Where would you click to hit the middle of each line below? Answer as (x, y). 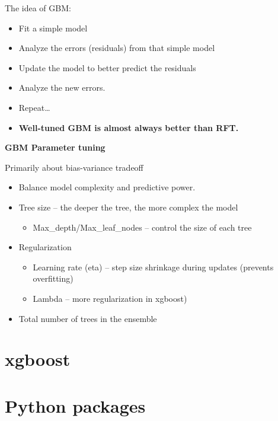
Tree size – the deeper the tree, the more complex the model (128, 207)
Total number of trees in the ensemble (88, 318)
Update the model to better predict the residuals (107, 67)
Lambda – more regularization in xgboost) (110, 298)
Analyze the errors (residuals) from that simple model (117, 48)
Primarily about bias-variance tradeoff (74, 167)
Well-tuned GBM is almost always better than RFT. (129, 127)
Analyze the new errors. (62, 87)
